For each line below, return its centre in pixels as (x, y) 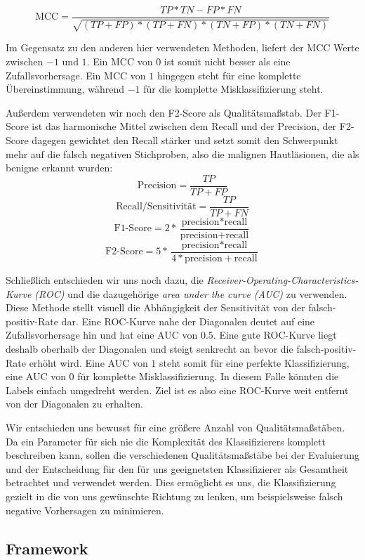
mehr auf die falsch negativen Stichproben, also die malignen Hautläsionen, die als (182, 154)
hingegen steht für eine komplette (229, 75)
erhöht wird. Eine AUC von (88, 362)
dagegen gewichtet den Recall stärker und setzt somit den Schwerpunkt (185, 140)
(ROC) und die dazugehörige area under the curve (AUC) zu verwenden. (191, 293)
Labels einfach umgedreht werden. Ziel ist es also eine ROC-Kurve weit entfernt (177, 390)
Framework (47, 548)
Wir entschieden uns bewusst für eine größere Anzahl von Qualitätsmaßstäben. (175, 427)
